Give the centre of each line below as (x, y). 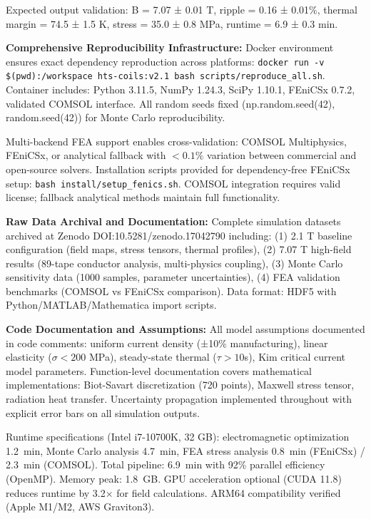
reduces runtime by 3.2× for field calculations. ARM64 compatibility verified (173, 492)
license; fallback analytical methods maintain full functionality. (143, 197)
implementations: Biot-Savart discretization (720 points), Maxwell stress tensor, (180, 385)
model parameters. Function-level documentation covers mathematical (159, 370)
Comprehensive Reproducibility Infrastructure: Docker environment (170, 47)
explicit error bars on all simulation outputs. (103, 412)
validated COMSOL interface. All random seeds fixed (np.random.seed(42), (171, 103)
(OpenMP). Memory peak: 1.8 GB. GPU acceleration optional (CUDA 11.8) (174, 478)
